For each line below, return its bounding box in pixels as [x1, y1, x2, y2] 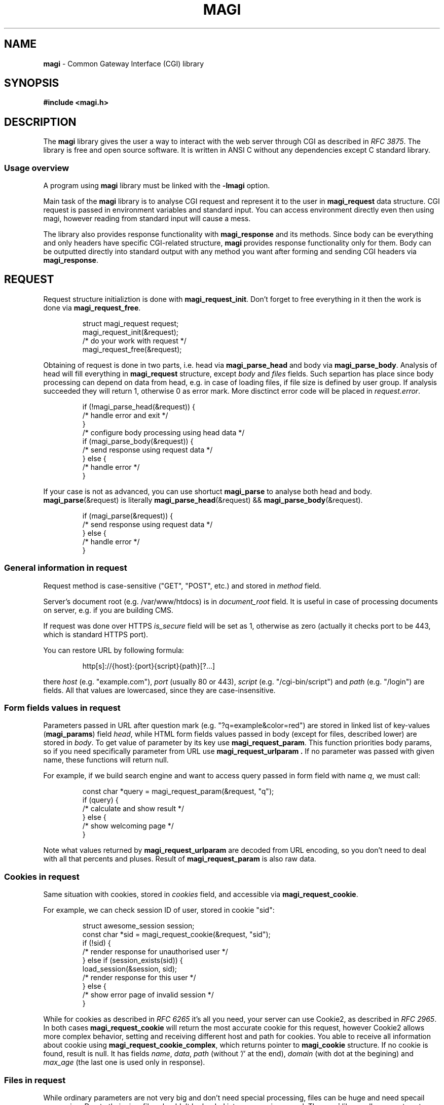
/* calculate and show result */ [82, 804, 184, 813]
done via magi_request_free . [43, 303, 141, 312]
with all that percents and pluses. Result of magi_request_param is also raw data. [43, 854, 316, 864]
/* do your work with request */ [82, 336, 187, 345]
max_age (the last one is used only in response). [43, 1058, 205, 1067]
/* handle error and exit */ [82, 410, 168, 420]
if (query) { [82, 796, 119, 805]
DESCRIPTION [4, 115, 77, 128]
